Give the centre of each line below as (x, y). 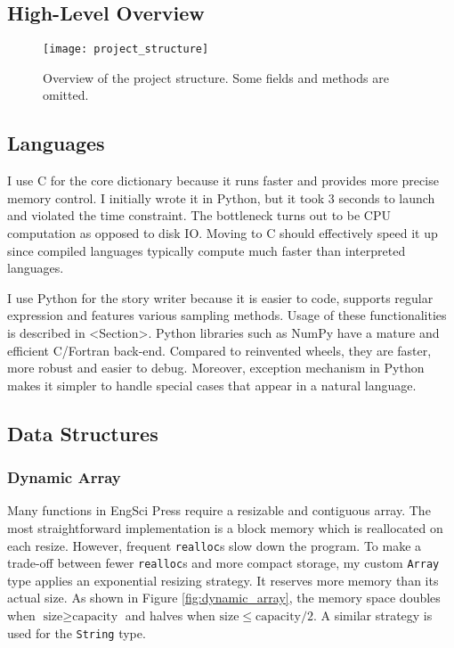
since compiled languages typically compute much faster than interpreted (207, 250)
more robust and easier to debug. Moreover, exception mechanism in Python (216, 368)
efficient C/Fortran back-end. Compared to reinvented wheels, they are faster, (219, 350)
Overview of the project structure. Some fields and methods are (216, 77)
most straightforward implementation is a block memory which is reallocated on (225, 527)
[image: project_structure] (126, 49)
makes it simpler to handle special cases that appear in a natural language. (212, 385)
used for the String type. (77, 632)
